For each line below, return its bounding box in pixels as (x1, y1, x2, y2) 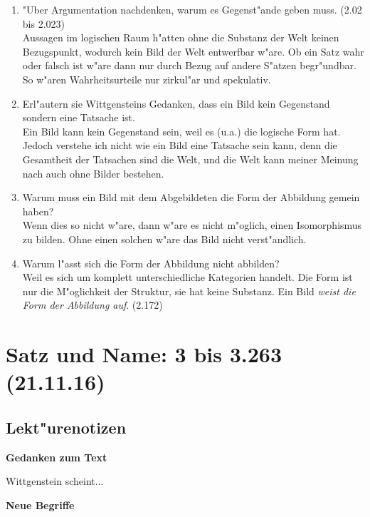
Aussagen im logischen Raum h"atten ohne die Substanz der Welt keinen (22, 30, 339, 45)
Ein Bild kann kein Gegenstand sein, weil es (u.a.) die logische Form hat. (22, 123, 341, 138)
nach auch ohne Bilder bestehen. (22, 165, 164, 180)
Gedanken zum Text (6, 449, 107, 464)
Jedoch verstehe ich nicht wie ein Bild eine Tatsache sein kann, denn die (22, 138, 337, 153)
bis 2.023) (22, 16, 65, 31)
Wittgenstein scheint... (6, 474, 104, 488)
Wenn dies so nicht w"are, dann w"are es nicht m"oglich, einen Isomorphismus (22, 217, 362, 232)
